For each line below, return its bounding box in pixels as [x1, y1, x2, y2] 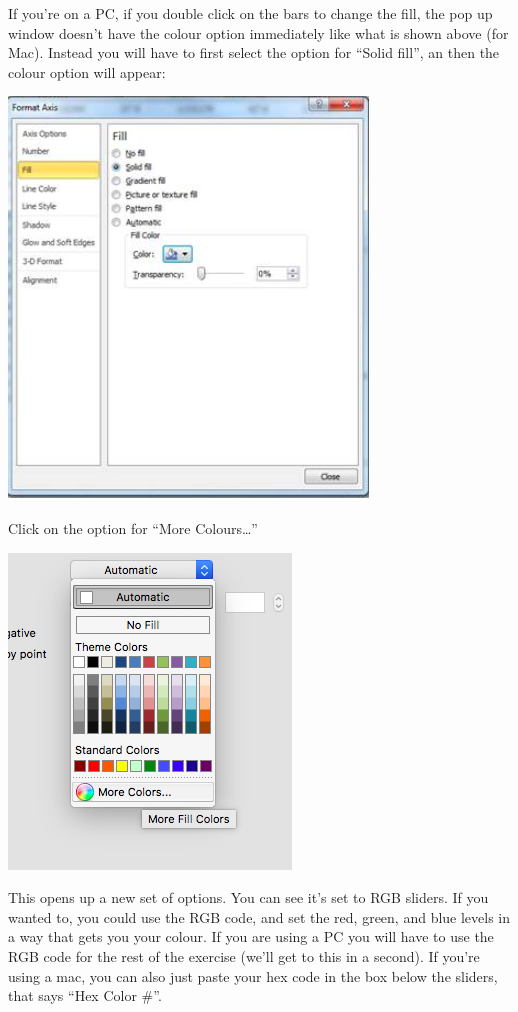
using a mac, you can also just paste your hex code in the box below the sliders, [8, 965, 498, 986]
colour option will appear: [8, 61, 166, 82]
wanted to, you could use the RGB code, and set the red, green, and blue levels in [8, 906, 511, 927]
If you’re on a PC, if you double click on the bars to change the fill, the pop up [8, 3, 493, 23]
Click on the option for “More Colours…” [8, 517, 258, 538]
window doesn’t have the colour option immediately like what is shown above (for [8, 22, 509, 43]
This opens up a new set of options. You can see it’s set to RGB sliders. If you [8, 887, 489, 908]
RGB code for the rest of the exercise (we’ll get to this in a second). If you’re [8, 945, 480, 966]
